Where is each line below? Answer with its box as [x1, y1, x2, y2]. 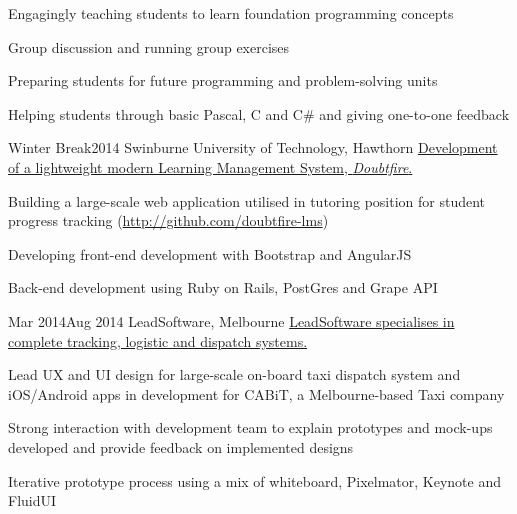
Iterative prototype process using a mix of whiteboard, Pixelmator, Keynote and [8, 470, 501, 491]
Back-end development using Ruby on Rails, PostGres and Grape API [8, 277, 438, 298]
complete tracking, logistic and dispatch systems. [8, 330, 308, 351]
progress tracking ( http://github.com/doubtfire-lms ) [8, 210, 329, 231]
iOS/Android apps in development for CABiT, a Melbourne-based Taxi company [8, 383, 505, 404]
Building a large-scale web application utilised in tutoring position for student [8, 190, 486, 211]
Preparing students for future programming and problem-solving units [8, 70, 438, 91]
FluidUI [8, 490, 57, 511]
